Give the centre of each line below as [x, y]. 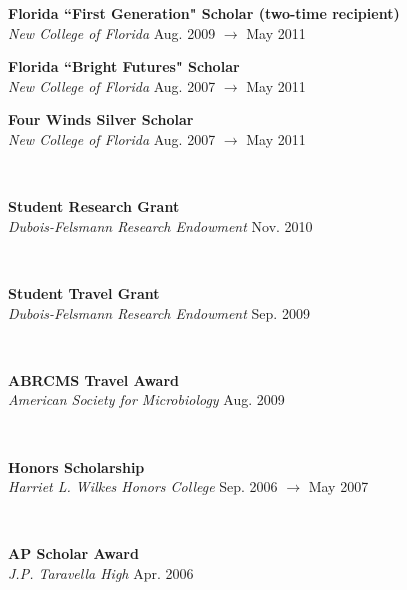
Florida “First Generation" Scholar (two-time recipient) [204, 13]
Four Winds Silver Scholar [101, 119]
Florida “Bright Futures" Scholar [124, 66]
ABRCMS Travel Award [94, 379]
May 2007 [338, 486]
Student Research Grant [94, 206]
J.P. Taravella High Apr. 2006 [101, 572]
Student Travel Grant [84, 292]
